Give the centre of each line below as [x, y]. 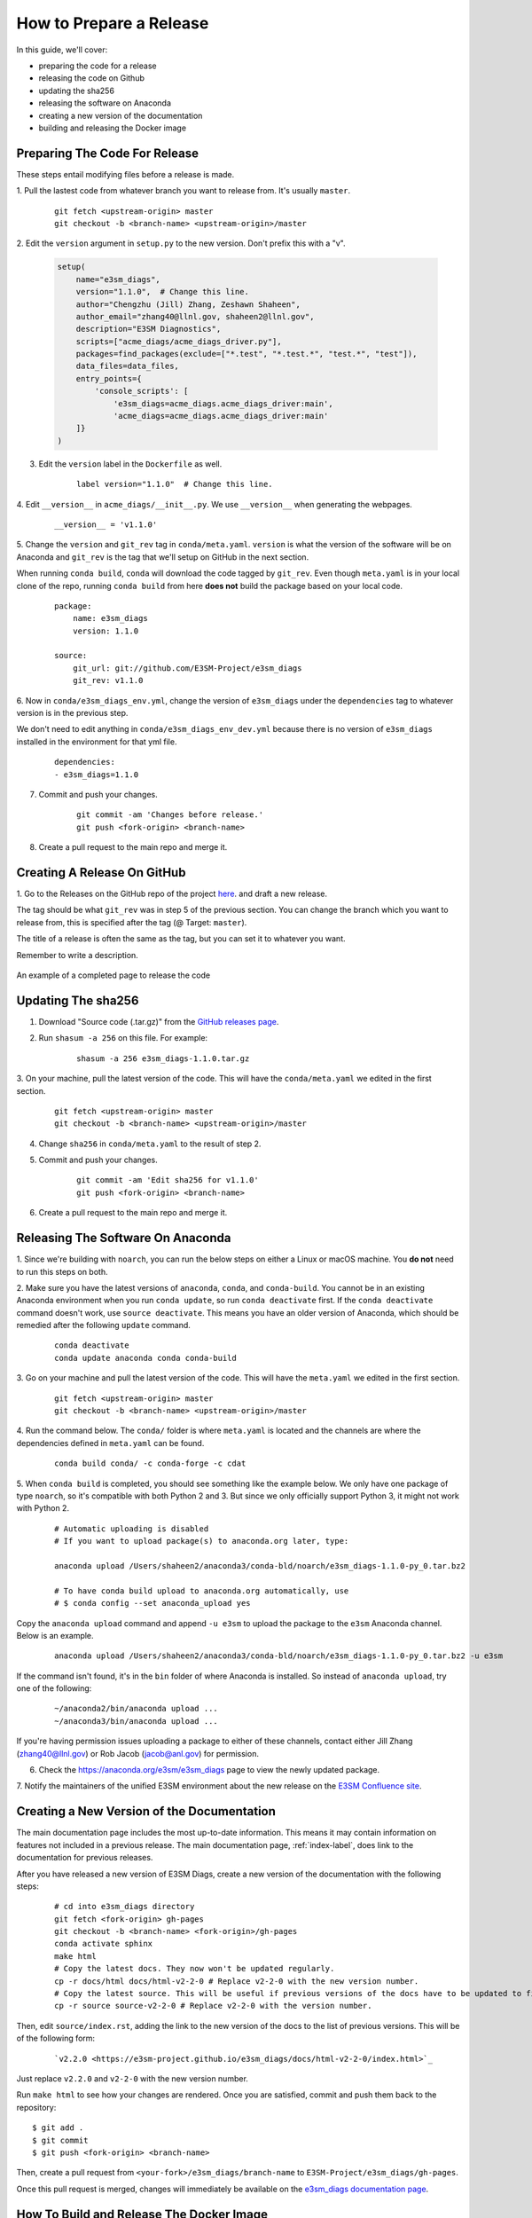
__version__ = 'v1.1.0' [106, 524]
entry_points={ [109, 378]
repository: [36, 2107]
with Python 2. [43, 1508]
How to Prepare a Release [113, 23]
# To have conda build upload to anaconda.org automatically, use [202, 1591]
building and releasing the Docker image [112, 128]
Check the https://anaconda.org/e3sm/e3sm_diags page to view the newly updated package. [209, 1770]
